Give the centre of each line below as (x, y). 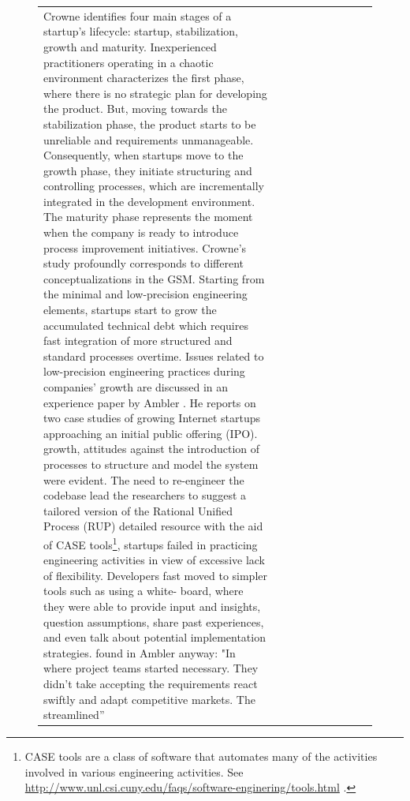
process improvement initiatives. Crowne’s (145, 247)
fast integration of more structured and (138, 341)
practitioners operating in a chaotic (129, 62)
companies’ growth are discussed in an (136, 387)
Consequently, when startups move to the (143, 155)
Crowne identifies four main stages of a (138, 15)
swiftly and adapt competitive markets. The (149, 699)
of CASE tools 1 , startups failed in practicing (151, 543)
